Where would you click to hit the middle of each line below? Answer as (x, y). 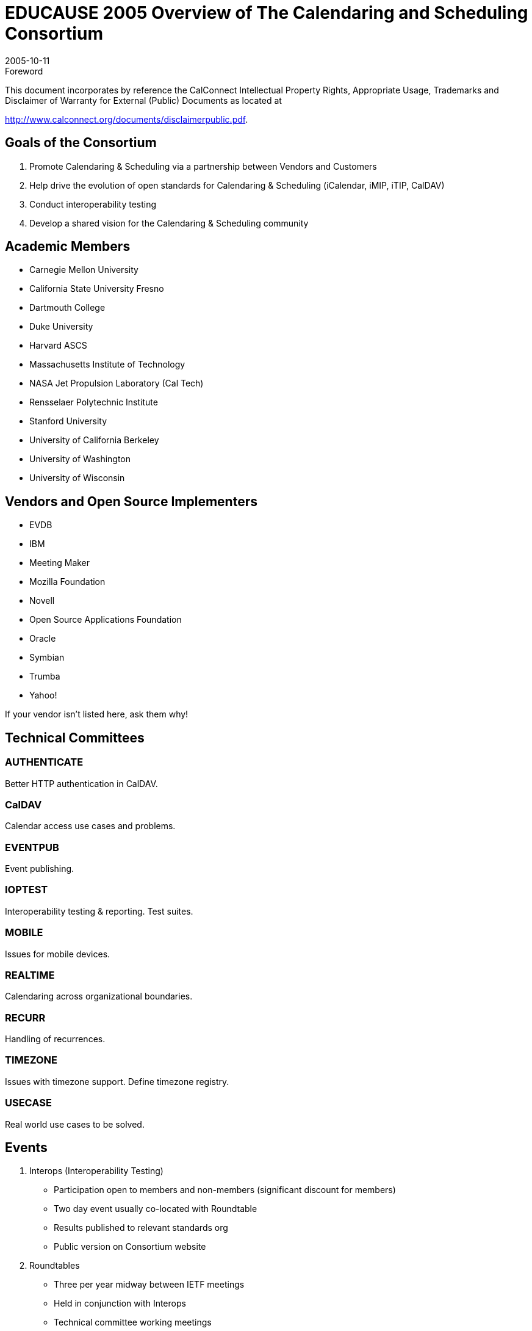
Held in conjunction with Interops (120, 1304)
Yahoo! (43, 695)
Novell (42, 601)
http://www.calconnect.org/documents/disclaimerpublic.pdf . (127, 119)
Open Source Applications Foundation (106, 620)
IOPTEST (27, 890)
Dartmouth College (67, 308)
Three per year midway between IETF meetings (149, 1285)
